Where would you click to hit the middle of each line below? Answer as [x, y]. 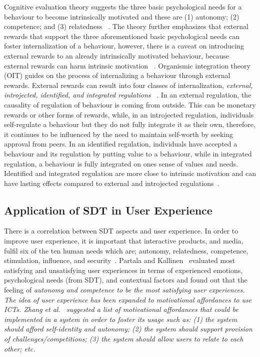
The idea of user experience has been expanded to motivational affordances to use [128, 299]
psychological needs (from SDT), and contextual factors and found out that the [126, 280]
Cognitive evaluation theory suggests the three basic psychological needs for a [123, 6]
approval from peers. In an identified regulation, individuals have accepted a [121, 144]
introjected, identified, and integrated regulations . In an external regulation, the [128, 95]
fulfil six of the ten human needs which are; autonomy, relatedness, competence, [126, 250]
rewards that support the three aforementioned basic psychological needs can [122, 36]
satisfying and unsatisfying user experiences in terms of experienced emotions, [123, 270]
